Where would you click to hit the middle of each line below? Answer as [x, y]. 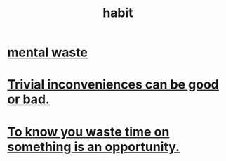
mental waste [47, 52]
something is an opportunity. [94, 147]
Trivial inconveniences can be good [113, 85]
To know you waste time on [88, 132]
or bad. [29, 99]
